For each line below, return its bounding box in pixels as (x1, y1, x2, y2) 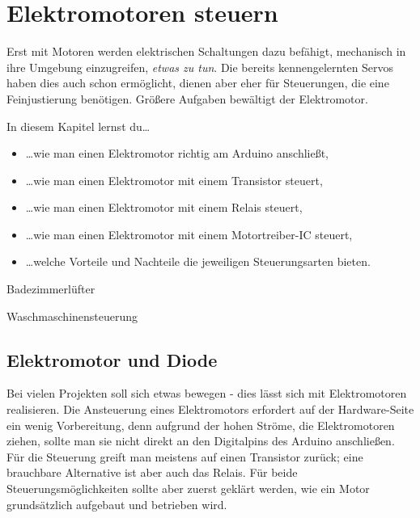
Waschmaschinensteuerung (6, 307, 138, 324)
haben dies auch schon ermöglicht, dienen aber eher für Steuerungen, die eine (6, 74, 389, 91)
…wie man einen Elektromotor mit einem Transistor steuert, (25, 171, 323, 188)
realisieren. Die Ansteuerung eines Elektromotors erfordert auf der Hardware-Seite (6, 401, 414, 418)
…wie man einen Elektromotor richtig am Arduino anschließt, (25, 145, 329, 162)
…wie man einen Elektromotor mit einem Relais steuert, (25, 199, 303, 216)
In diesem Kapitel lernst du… (6, 117, 151, 134)
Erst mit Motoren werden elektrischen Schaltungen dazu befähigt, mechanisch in (6, 43, 406, 60)
